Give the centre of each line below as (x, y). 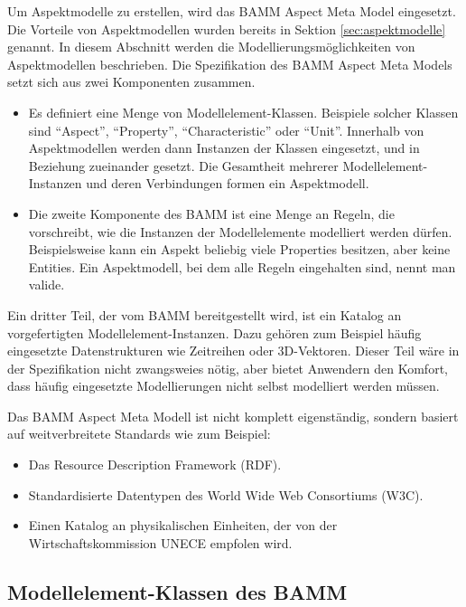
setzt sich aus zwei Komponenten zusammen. (131, 82)
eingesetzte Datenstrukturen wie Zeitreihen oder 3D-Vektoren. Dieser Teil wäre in (233, 351)
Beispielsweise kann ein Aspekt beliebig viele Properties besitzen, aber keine (239, 249)
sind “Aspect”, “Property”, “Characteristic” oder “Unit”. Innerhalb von (226, 130)
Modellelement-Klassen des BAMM (177, 591)
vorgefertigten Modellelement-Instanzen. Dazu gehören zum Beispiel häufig (214, 332)
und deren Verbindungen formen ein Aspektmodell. (228, 183)
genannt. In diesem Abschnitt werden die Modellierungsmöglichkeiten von (211, 47)
